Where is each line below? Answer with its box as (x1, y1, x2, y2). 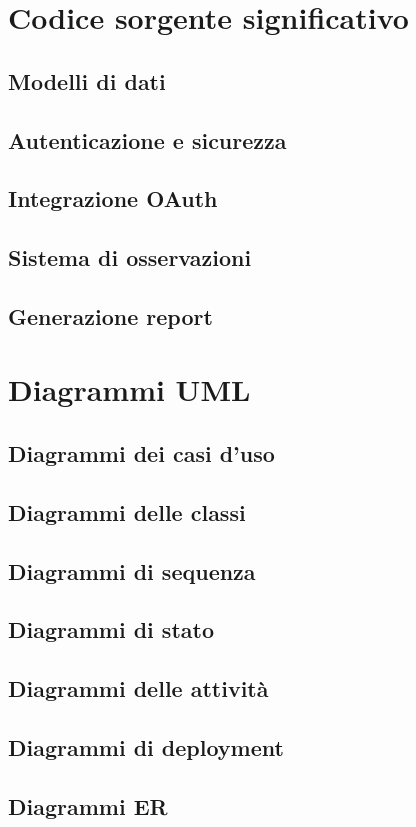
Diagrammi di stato (8, 614, 214, 645)
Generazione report (8, 300, 213, 331)
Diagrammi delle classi (8, 496, 246, 527)
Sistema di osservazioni (8, 242, 252, 273)
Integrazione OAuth (8, 183, 218, 214)
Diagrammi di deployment (8, 731, 284, 762)
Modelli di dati (8, 65, 166, 96)
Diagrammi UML (8, 369, 251, 410)
